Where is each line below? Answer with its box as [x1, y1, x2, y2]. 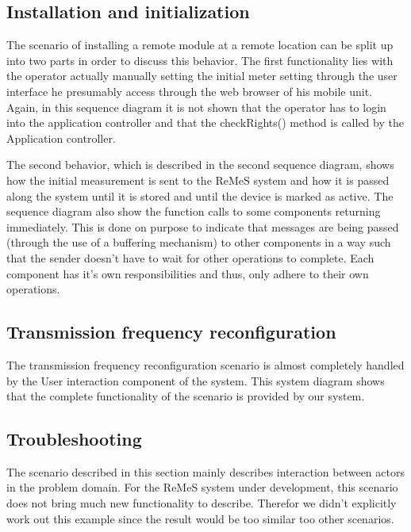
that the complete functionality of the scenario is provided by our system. [6, 388, 365, 404]
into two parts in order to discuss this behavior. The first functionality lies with [6, 52, 394, 68]
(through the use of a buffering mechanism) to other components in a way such [6, 234, 391, 251]
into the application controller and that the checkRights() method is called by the [6, 114, 404, 131]
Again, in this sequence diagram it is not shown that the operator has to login [6, 98, 386, 115]
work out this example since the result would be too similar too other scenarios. [6, 510, 394, 526]
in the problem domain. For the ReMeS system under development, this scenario [6, 479, 398, 496]
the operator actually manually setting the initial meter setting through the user [6, 67, 398, 84]
